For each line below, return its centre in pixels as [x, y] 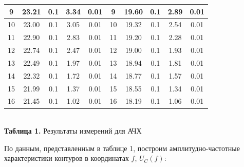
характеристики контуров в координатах [67, 158]
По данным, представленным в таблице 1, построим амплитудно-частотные [122, 148]
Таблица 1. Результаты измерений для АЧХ [73, 131]
